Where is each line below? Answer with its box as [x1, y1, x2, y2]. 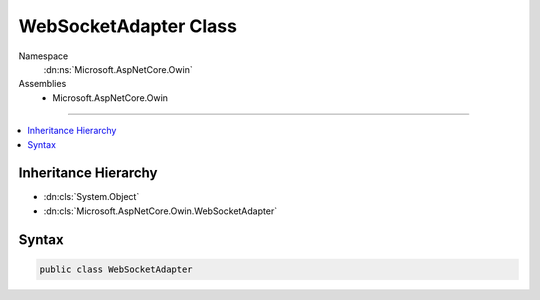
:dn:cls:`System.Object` [43, 191, 140, 203]
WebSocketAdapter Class [18, 15, 237, 37]
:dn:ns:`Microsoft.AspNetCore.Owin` [43, 63, 194, 75]
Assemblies [18, 78, 67, 90]
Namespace [18, 50, 69, 62]
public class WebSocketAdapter [39, 263, 194, 275]
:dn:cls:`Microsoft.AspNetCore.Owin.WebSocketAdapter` [43, 205, 278, 217]
